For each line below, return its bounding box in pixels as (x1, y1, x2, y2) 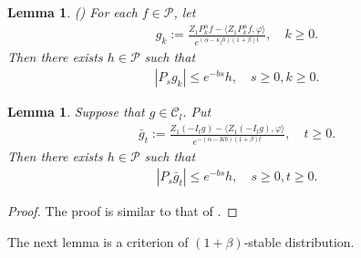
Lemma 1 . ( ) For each (7, 3, 138, 21)
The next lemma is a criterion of (7, 232, 189, 252)
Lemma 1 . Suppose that (7, 102, 145, 121)
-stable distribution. (243, 232, 355, 252)
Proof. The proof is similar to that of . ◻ (7, 201, 238, 221)
